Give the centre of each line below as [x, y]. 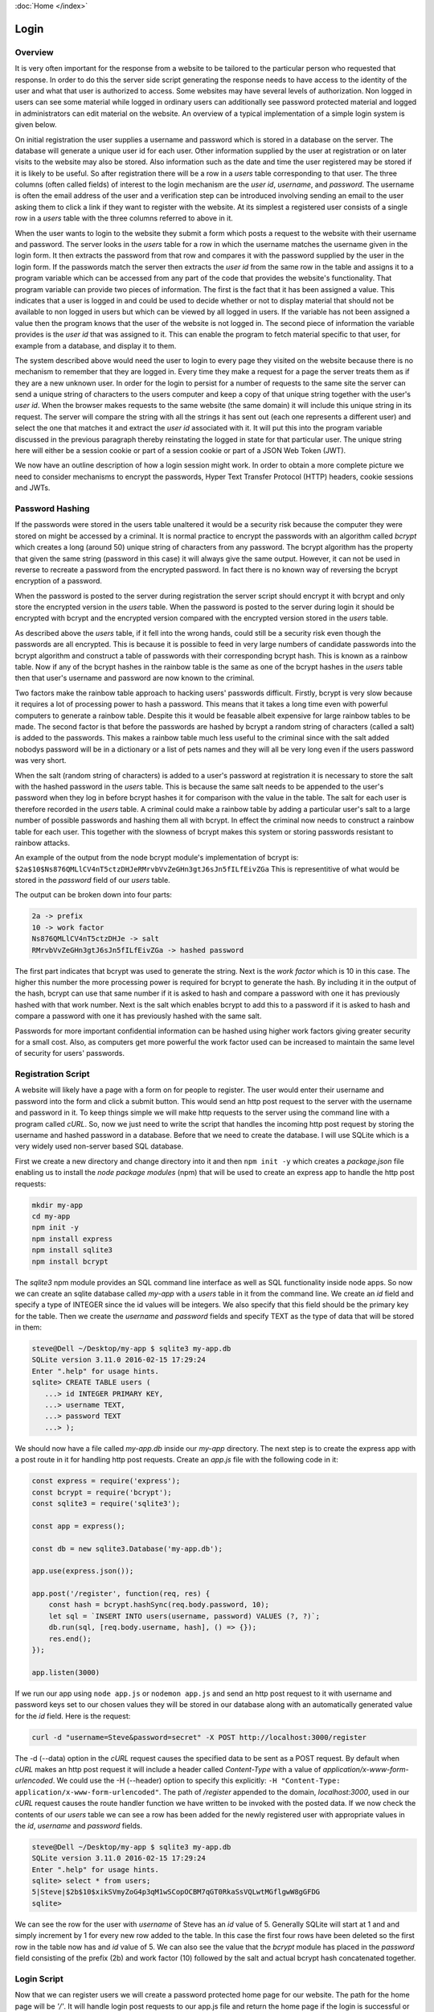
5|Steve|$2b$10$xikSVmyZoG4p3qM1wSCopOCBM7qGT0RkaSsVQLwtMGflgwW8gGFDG [176, 1892]
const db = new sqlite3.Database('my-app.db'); [127, 1548]
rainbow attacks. [42, 843]
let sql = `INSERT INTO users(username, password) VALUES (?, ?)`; [184, 1616]
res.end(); [70, 1639]
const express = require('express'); [106, 1481]
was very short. [41, 761]
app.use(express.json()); [83, 1571]
